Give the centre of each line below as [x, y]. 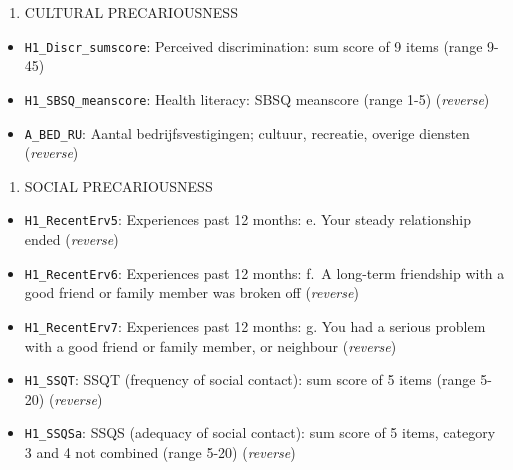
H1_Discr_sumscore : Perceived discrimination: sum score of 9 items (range [253, 45]
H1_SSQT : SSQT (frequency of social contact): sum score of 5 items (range [250, 379]
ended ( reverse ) [71, 239]
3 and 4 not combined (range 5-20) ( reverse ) [160, 452]
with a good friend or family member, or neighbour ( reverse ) [210, 345]
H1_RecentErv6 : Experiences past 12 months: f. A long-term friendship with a [264, 272]
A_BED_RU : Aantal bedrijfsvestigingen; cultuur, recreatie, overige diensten [247, 132]
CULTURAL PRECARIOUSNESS [131, 12]
